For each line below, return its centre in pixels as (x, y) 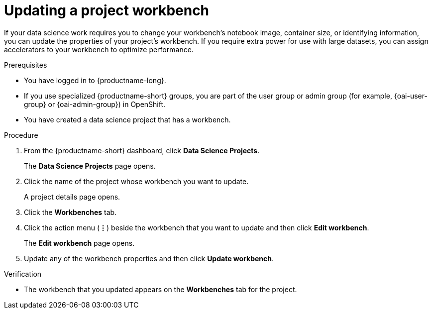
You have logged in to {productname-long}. (95, 80)
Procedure (21, 135)
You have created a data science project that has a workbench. (127, 119)
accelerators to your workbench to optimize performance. (99, 49)
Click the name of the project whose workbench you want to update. (136, 181)
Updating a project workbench (107, 10)
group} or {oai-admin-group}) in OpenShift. (95, 104)
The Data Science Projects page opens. (90, 166)
